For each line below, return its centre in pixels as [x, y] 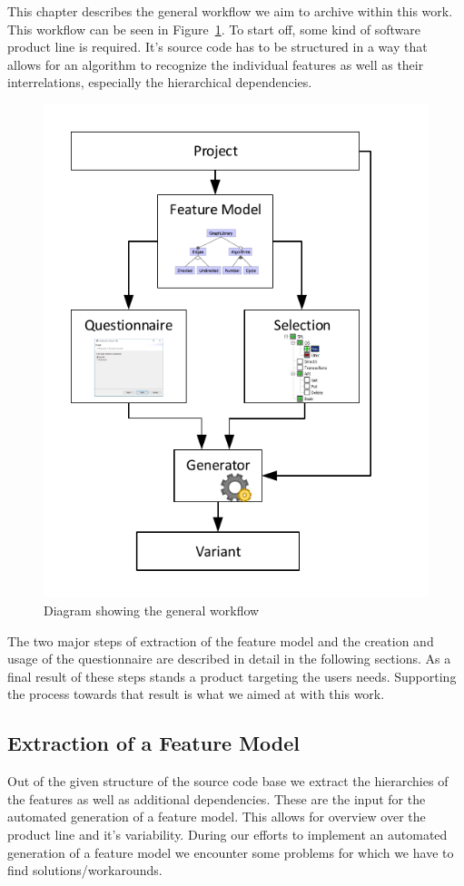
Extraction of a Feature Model [154, 743]
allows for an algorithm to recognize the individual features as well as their [216, 64]
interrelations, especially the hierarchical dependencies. [160, 82]
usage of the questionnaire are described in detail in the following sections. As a [229, 659]
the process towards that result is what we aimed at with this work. [196, 694]
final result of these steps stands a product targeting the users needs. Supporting [232, 676]
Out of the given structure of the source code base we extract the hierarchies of [228, 781]
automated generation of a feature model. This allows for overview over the [217, 817]
